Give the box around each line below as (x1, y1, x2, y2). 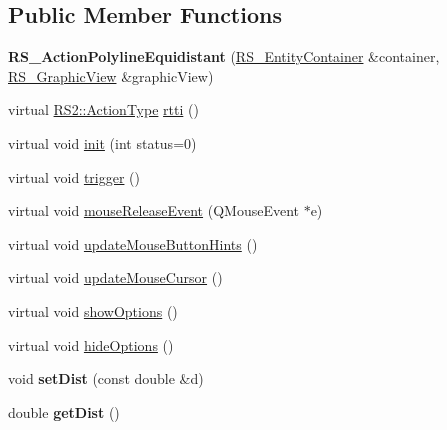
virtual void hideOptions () (8, 334, 174, 355)
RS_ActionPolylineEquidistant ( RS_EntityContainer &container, (8, 46, 440, 67)
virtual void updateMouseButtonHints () (8, 233, 258, 254)
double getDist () (8, 401, 120, 422)
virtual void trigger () (8, 166, 140, 187)
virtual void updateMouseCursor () (8, 267, 223, 288)
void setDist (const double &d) (8, 368, 204, 389)
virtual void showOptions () (8, 300, 178, 321)
